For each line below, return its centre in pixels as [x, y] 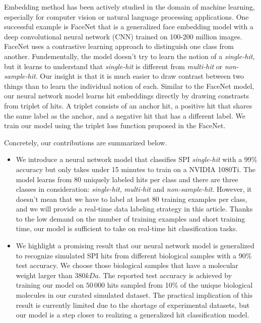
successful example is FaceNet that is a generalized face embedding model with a [129, 26]
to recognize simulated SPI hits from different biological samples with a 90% [134, 255]
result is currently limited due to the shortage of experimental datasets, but [133, 305]
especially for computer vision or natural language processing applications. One [126, 16]
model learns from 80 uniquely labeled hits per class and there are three [127, 179]
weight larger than [44, 275]
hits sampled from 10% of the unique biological [180, 285]
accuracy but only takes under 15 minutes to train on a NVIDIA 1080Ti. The [136, 169]
